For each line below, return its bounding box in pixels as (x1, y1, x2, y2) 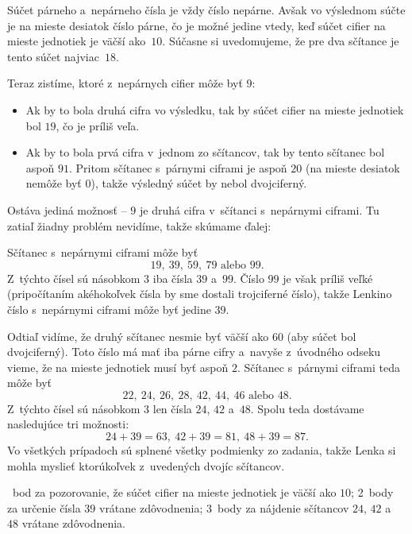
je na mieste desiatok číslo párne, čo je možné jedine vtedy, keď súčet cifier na (7, 17, 386, 33)
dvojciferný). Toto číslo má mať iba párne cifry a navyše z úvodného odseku (7, 343, 381, 360)
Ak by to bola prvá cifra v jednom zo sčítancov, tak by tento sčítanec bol (25, 144, 385, 161)
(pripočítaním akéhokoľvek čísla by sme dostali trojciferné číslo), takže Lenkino (7, 285, 392, 302)
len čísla (152, 400, 192, 416)
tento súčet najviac (7, 48, 99, 64)
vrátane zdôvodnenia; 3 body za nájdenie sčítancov (98, 499, 349, 516)
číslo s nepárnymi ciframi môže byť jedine (7, 300, 211, 317)
